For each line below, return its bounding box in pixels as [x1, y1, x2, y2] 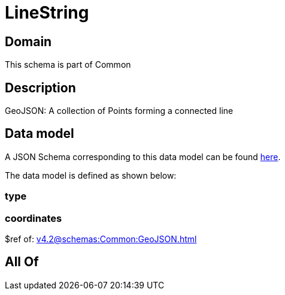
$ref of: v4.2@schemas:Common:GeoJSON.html [5, 233, 197, 244]
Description [5, 80, 76, 95]
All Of [5, 254, 39, 270]
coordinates [5, 212, 62, 224]
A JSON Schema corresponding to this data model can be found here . [5, 151, 281, 162]
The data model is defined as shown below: [5, 170, 177, 180]
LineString [5, 2, 89, 23]
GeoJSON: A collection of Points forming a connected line [5, 106, 234, 116]
